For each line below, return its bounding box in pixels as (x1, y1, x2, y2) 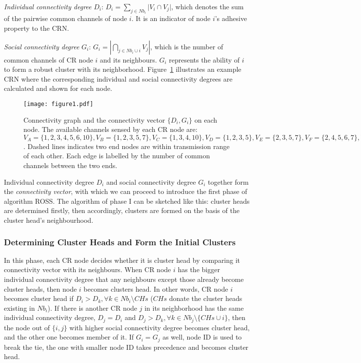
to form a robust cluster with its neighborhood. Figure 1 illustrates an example (4, 64, 241, 74)
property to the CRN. (4, 23, 69, 33)
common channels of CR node (4, 54, 93, 64)
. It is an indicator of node (131, 13, 211, 23)
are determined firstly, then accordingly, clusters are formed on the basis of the (4, 205, 240, 215)
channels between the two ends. (23, 160, 118, 171)
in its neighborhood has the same (144, 302, 244, 313)
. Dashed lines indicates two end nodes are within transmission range (23, 141, 230, 151)
